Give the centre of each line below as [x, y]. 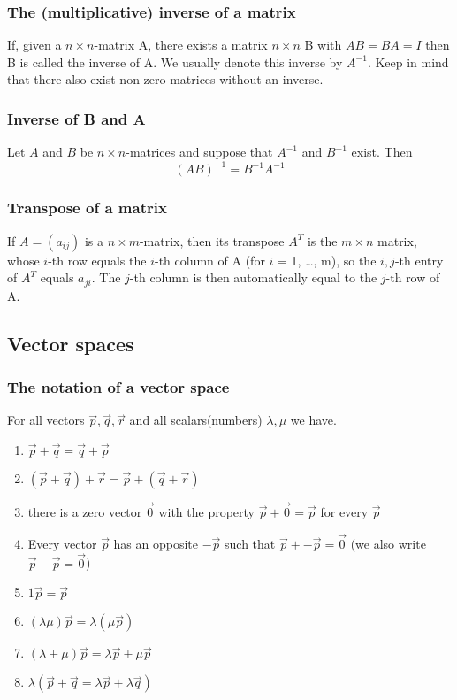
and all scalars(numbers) [196, 420]
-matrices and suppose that [199, 152]
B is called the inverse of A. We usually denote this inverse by [175, 62]
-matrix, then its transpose [212, 240]
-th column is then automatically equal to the [253, 277]
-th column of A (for [209, 260]
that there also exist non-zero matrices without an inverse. [165, 79]
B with [323, 45]
